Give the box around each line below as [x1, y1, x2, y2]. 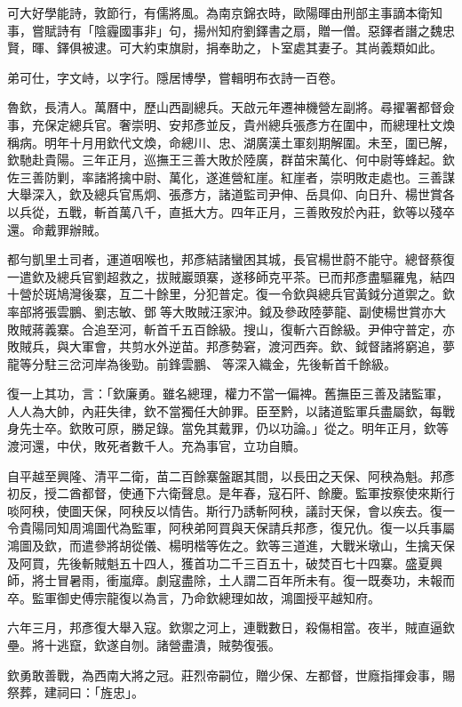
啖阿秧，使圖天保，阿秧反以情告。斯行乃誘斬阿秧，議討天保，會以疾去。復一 [7, 501, 455, 519]
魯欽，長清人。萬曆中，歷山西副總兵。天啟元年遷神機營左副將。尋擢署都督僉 [7, 98, 455, 116]
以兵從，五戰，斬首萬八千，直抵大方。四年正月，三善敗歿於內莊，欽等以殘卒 [7, 202, 455, 221]
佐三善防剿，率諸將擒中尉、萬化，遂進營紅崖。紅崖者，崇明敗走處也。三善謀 [7, 167, 455, 186]
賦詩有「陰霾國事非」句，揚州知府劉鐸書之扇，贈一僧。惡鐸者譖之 [44, 20, 430, 39]
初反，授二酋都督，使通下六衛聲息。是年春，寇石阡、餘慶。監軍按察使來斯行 [7, 484, 455, 502]
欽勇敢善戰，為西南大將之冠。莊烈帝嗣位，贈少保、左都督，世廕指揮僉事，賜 [7, 665, 455, 684]
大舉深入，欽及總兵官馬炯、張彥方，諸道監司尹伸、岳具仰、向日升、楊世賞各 [7, 185, 455, 204]
